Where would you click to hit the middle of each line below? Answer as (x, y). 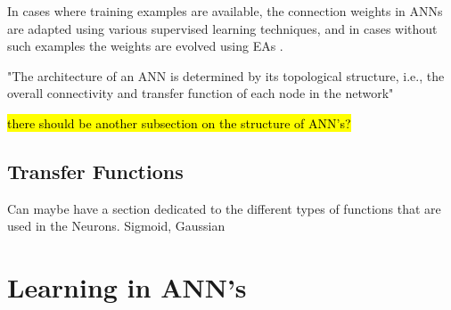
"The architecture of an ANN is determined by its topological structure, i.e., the (226, 75)
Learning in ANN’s (127, 287)
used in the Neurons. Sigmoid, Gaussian (116, 226)
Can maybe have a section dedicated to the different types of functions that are (224, 208)
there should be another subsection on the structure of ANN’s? (179, 122)
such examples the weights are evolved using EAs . (145, 46)
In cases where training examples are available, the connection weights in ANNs (225, 11)
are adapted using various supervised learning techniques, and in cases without (222, 28)
